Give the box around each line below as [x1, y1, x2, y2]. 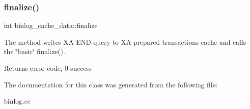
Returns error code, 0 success [4, 63, 92, 73]
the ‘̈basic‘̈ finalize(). [4, 46, 65, 56]
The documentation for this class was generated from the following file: [4, 79, 218, 89]
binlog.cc [4, 96, 30, 106]
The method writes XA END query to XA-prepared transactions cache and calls [4, 36, 246, 47]
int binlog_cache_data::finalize [4, 20, 98, 30]
